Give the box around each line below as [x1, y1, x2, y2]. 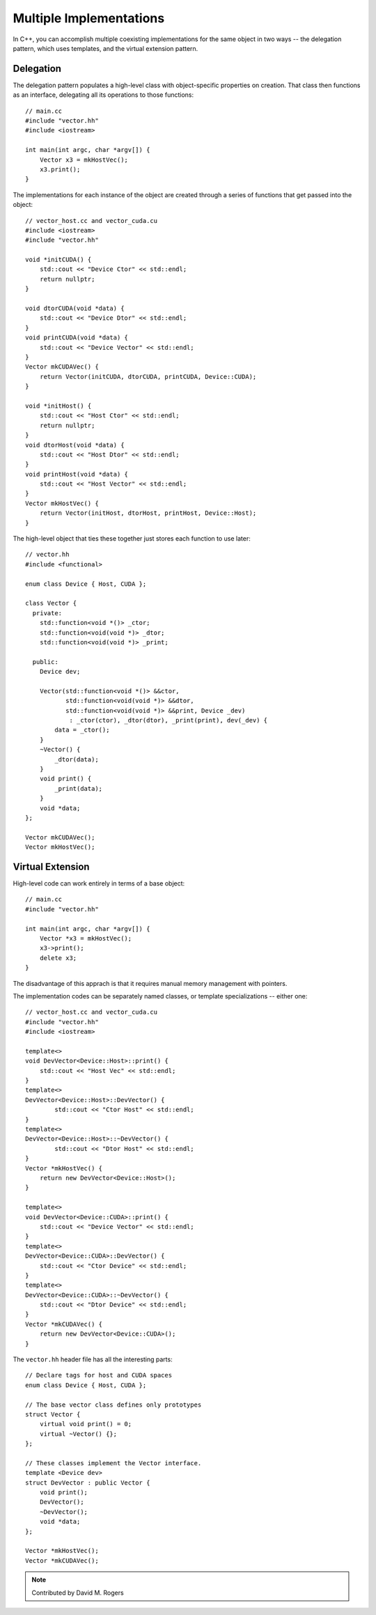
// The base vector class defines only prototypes [25, 1400, 202, 1409]
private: [32, 609, 63, 617]
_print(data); [54, 785, 103, 792]
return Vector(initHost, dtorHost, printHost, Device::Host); [39, 509, 257, 517]
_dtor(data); [54, 755, 99, 763]
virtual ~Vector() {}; [39, 1430, 118, 1438]
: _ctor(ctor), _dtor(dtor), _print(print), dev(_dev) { [69, 716, 268, 725]
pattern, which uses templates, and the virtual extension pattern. [13, 44, 198, 52]
